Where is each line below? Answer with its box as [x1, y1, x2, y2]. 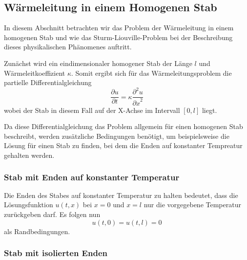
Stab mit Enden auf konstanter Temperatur [4, 171, 180, 183]
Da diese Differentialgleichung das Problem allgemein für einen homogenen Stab [4, 121, 243, 131]
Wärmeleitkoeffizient [4, 67, 65, 78]
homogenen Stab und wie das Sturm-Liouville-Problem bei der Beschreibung [4, 32, 233, 42]
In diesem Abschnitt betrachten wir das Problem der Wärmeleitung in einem [4, 22, 234, 33]
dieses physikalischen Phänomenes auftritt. [4, 42, 132, 52]
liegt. [202, 105, 217, 115]
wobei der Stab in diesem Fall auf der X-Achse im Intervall [4, 105, 180, 115]
